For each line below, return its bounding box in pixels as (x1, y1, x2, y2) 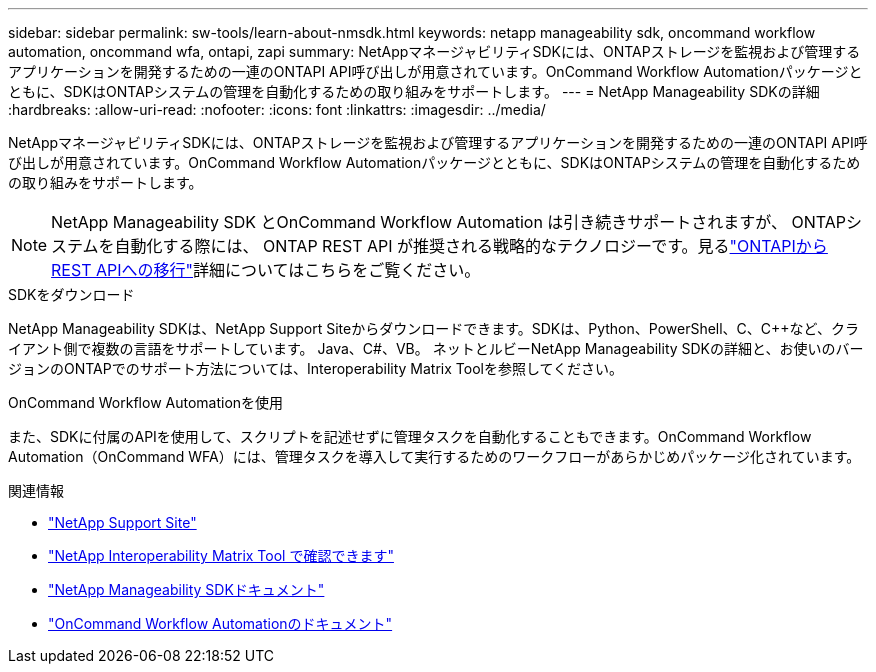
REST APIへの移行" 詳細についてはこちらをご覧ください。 (51, 260, 481, 280)
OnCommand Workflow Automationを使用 (8, 394, 284, 411)
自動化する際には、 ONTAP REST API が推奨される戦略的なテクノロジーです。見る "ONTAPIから (114, 236, 828, 256)
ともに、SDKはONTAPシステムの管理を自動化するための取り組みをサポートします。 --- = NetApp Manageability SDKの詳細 (8, 83, 820, 100)
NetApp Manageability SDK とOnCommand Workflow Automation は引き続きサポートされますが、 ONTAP (51, 212, 847, 232)
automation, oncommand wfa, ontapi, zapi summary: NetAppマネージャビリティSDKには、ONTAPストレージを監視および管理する (8, 43, 861, 60)
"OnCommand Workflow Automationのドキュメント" (48, 615, 393, 632)
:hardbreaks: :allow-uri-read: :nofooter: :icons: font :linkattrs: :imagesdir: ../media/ (8, 101, 546, 118)
